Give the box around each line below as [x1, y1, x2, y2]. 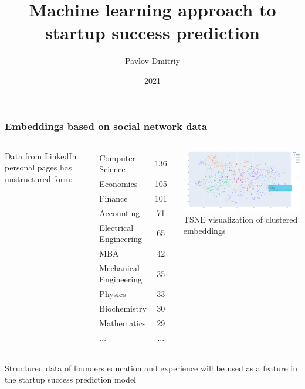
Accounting [99, 206, 140, 219]
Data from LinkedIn [5, 149, 77, 162]
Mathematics [99, 316, 146, 329]
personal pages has [5, 161, 72, 173]
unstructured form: [5, 172, 73, 185]
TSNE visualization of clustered [183, 213, 298, 225]
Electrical [99, 221, 134, 233]
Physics [99, 288, 126, 300]
